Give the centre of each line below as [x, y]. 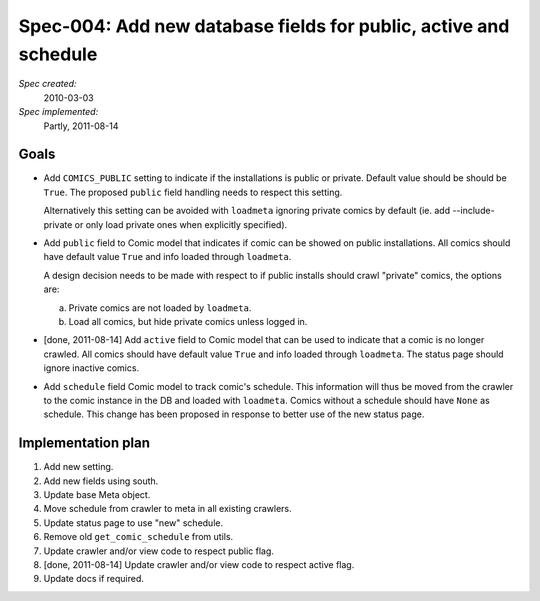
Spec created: [47, 84]
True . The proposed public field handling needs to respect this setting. [193, 192]
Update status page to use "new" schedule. [133, 522]
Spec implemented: [58, 112]
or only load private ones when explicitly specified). [181, 224]
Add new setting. [78, 467]
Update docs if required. [94, 579]
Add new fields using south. [101, 481]
